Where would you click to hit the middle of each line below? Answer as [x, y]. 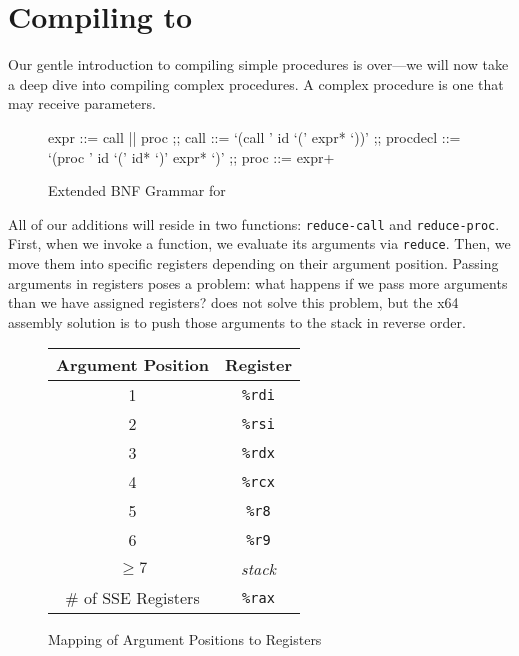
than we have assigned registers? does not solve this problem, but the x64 [233, 302]
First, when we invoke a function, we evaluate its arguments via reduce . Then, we [259, 243]
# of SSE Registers [132, 598]
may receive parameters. [82, 103]
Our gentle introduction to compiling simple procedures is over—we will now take [258, 64]
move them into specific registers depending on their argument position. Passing [253, 263]
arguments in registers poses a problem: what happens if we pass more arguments [258, 282]
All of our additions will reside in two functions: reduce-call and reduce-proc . [254, 223]
